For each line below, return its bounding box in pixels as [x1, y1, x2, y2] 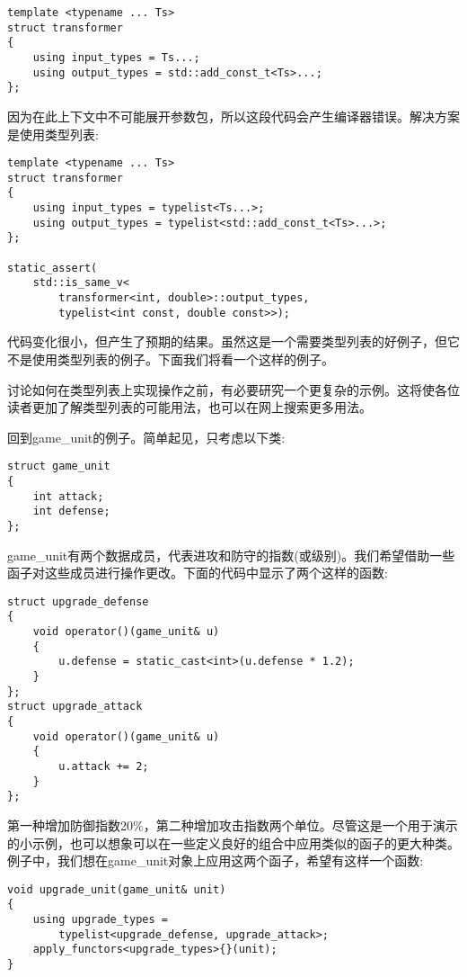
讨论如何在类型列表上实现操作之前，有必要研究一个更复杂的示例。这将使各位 [7, 380, 460, 399]
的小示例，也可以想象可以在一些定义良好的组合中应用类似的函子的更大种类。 [7, 833, 460, 852]
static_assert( [7, 261, 98, 274]
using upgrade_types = [32, 913, 168, 927]
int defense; [32, 505, 110, 518]
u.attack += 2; [58, 760, 149, 773]
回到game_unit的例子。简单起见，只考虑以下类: [7, 427, 286, 446]
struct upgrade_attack [7, 700, 143, 713]
